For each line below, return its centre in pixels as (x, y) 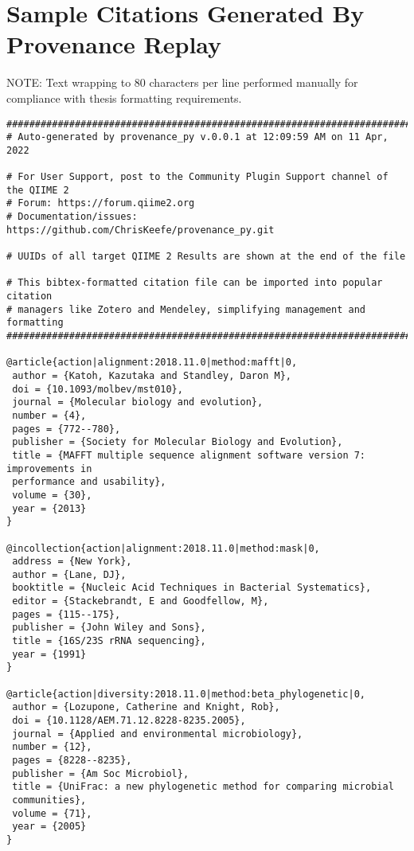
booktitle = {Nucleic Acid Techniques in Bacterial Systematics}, (192, 588)
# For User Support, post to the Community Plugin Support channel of (197, 177)
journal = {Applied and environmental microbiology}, (158, 734)
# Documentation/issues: (72, 217)
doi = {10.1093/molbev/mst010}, (98, 389)
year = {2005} (49, 827)
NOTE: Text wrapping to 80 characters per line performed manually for (182, 82)
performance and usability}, (89, 482)
